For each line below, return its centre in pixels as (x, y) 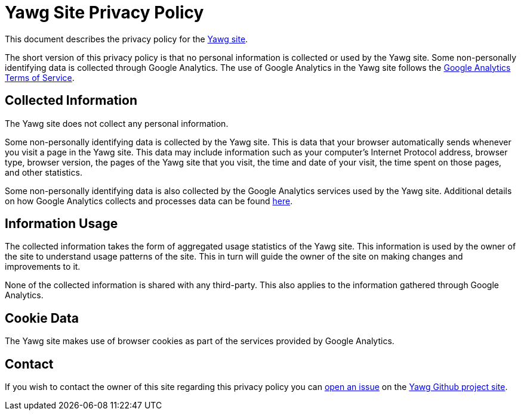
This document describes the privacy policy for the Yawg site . (127, 39)
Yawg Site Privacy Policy (104, 13)
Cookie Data (42, 318)
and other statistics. (44, 172)
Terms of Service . (40, 77)
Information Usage (61, 224)
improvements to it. (43, 267)
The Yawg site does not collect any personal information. (117, 123)
